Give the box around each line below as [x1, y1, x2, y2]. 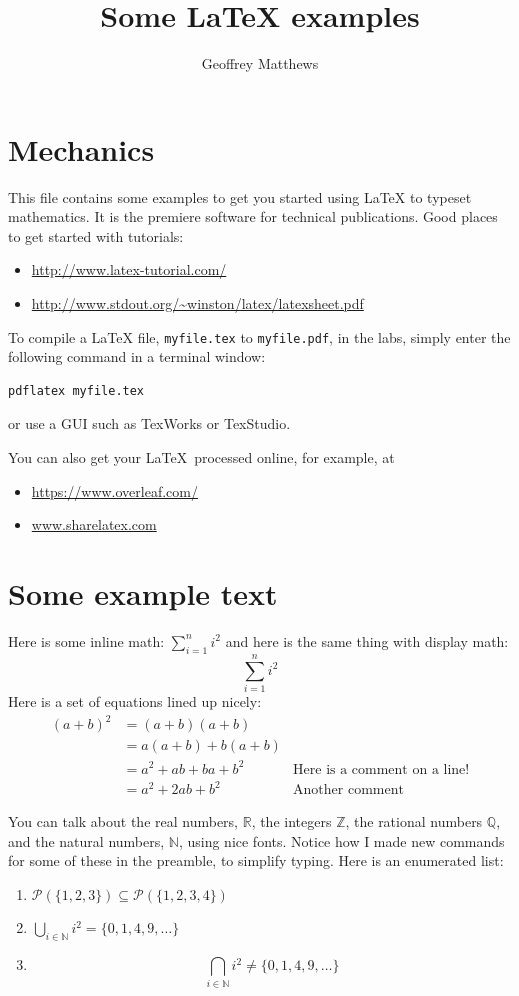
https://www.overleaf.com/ [31, 480, 198, 501]
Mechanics [8, 128, 155, 169]
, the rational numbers [345, 811, 483, 832]
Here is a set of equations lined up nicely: [8, 690, 262, 711]
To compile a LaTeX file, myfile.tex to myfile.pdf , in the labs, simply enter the [8, 326, 511, 347]
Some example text [8, 573, 278, 614]
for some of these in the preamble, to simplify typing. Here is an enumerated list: [8, 850, 504, 871]
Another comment [293, 783, 404, 798]
